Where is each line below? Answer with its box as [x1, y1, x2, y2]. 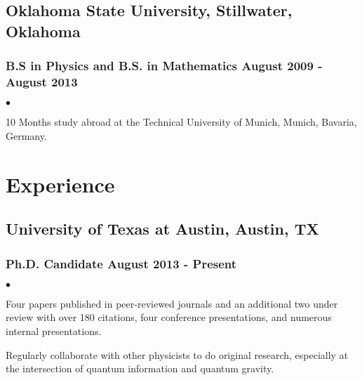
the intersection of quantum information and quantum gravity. [6, 361, 274, 376]
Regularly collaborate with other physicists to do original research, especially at [6, 347, 349, 362]
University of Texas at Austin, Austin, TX [6, 218, 319, 240]
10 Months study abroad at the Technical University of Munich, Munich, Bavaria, [6, 114, 357, 129]
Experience [6, 169, 115, 198]
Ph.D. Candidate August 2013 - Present [6, 254, 237, 272]
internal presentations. [6, 324, 102, 339]
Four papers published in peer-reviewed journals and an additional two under [6, 296, 338, 310]
